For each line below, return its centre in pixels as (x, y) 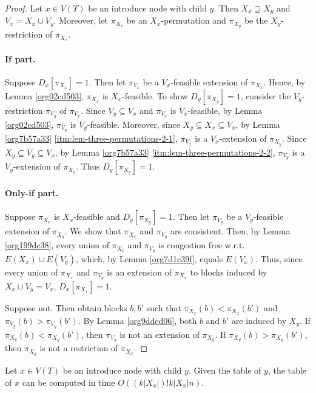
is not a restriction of (79, 348)
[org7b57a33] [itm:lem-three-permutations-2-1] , (91, 138)
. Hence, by (284, 81)
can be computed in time (69, 382)
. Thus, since (279, 258)
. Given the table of (225, 370)
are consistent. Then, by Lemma (230, 231)
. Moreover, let (81, 20)
